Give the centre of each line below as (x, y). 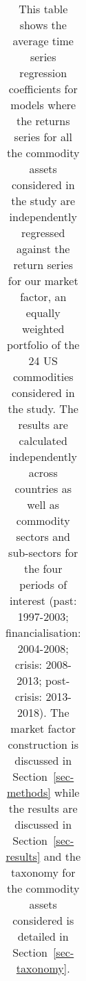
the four (43, 568)
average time (43, 41)
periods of (43, 584)
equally (43, 313)
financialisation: (43, 632)
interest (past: (43, 600)
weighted (43, 329)
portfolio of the (43, 344)
